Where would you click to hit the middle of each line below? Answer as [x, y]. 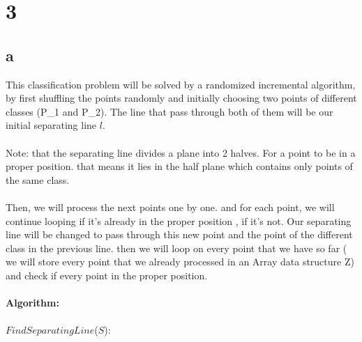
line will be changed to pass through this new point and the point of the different [179, 234]
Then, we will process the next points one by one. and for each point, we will [170, 207]
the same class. [38, 179]
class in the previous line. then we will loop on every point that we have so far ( [176, 248]
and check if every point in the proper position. [107, 275]
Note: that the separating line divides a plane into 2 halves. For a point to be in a [181, 152]
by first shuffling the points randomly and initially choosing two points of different [181, 98]
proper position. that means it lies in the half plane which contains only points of [179, 166]
